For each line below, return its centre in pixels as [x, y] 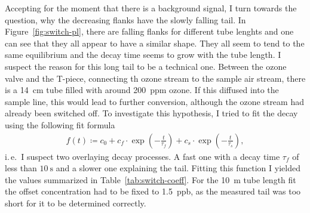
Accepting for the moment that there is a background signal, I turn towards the [151, 8]
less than [21, 168]
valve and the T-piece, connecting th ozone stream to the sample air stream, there [155, 78]
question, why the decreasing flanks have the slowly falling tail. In [125, 19]
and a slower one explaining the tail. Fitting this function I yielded [178, 168]
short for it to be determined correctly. [76, 203]
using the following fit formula [60, 124]
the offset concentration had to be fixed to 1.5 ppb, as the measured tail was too [153, 191]
